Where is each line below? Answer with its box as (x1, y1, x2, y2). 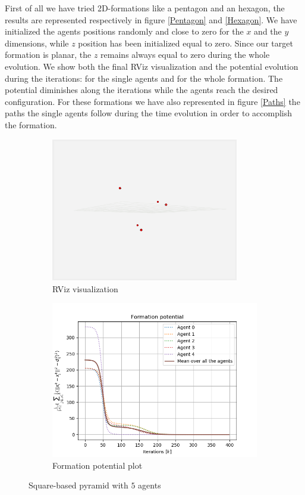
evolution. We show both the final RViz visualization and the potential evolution (5, 60, 298, 72)
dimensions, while (5, 36, 69, 49)
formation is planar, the (5, 48, 92, 61)
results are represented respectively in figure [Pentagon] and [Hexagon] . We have (5, 13, 297, 26)
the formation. (5, 118, 57, 131)
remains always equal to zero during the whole (100, 48, 270, 61)
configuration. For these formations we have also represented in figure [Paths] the (5, 95, 300, 107)
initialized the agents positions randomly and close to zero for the (5, 25, 244, 38)
